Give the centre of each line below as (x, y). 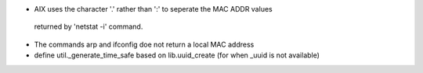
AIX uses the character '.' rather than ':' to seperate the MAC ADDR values (154, 9)
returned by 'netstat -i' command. (89, 26)
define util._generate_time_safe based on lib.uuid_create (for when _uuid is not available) (177, 55)
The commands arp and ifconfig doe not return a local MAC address (144, 44)
